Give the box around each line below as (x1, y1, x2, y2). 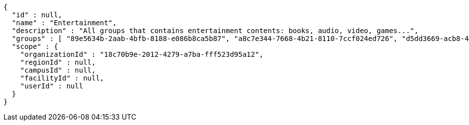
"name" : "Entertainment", (11, 19, 117, 27)
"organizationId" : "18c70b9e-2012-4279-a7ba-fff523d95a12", (20, 50, 264, 58)
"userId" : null (20, 82, 84, 90)
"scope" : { (11, 42, 58, 50)
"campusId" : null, (20, 66, 96, 74)
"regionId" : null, (20, 58, 96, 66)
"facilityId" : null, (20, 74, 104, 82)
